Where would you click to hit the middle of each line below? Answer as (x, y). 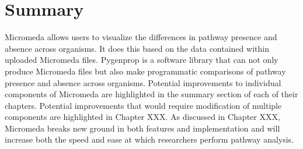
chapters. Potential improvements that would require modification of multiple (143, 105)
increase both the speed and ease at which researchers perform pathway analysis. (149, 139)
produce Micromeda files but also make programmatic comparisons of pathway (145, 71)
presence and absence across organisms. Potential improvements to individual (143, 82)
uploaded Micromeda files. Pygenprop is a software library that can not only (142, 60)
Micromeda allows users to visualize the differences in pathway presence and (141, 37)
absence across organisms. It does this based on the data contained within (137, 48)
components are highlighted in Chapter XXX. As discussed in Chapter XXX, (142, 117)
